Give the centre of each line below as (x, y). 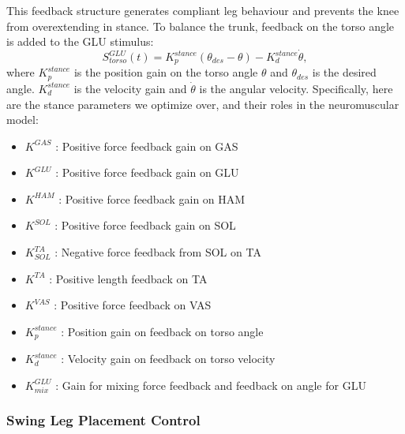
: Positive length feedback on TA (128, 278)
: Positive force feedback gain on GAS (147, 146)
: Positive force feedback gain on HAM (152, 198)
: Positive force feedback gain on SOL (145, 225)
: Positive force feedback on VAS (133, 305)
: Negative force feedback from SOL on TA (158, 252)
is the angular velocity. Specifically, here (296, 88)
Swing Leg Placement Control (103, 420)
